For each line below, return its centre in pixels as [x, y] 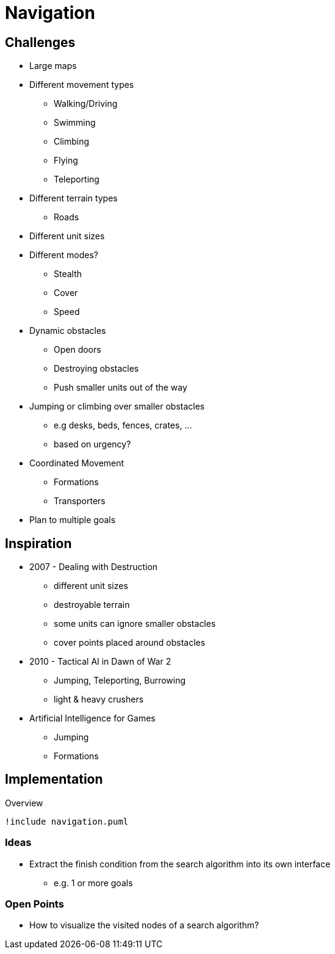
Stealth [68, 274]
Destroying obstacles [96, 369]
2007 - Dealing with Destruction [94, 567]
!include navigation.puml [67, 821]
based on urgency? [92, 444]
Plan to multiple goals [73, 520]
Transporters [80, 501]
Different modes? [64, 255]
